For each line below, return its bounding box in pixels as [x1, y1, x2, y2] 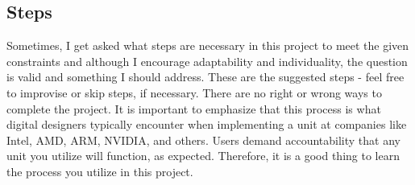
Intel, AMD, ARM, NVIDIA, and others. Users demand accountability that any [6, 131, 400, 148]
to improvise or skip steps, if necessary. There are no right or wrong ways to [6, 84, 382, 101]
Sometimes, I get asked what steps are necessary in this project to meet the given [6, 37, 409, 54]
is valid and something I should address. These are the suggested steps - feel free [6, 68, 405, 85]
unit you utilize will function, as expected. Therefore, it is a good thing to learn [6, 147, 400, 164]
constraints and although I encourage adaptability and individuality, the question [6, 52, 408, 69]
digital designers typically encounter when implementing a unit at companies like [6, 116, 407, 133]
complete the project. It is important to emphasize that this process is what [6, 100, 381, 117]
